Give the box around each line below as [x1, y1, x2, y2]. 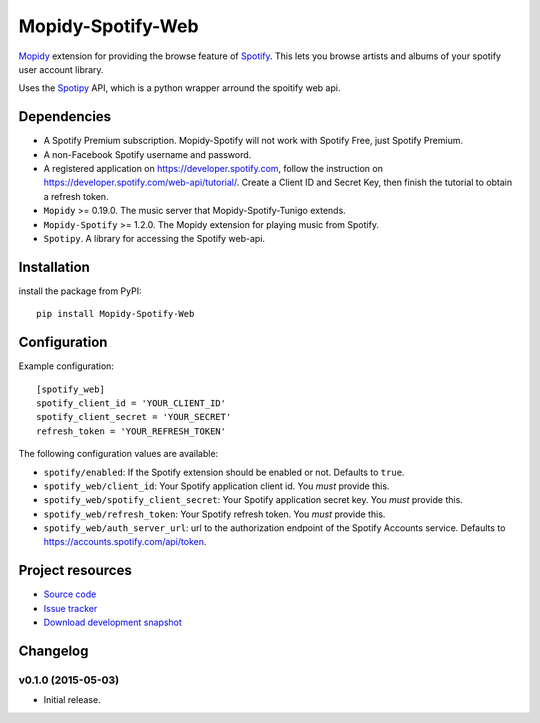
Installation [18, 258, 90, 275]
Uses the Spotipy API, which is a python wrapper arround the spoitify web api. [18, 82, 341, 94]
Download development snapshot [43, 616, 182, 629]
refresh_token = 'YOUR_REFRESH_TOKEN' [36, 425, 227, 437]
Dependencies [18, 108, 112, 125]
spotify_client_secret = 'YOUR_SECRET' [36, 411, 232, 423]
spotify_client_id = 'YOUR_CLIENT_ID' [36, 397, 227, 409]
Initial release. [43, 694, 101, 706]
